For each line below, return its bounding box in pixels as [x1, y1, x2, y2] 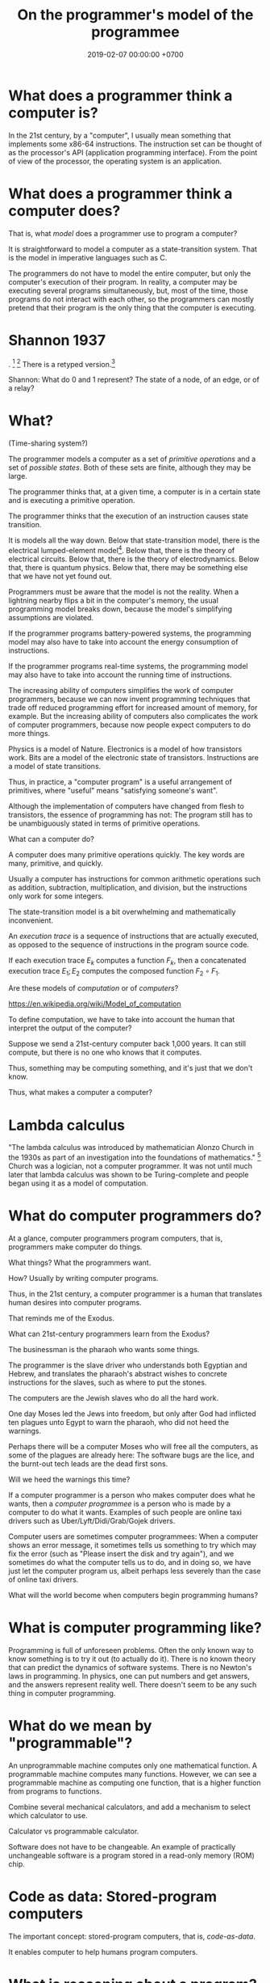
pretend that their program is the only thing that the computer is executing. [8, 302, 256, 312]
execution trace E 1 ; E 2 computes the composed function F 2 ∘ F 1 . [8, 966, 220, 978]
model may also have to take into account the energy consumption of [8, 636, 239, 646]
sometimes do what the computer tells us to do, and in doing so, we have [8, 1557, 251, 1567]
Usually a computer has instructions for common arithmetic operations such [8, 873, 261, 883]
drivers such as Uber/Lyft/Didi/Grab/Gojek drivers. [8, 1516, 176, 1525]
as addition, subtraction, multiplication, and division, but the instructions [8, 882, 247, 892]
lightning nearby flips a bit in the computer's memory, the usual [8, 595, 219, 605]
